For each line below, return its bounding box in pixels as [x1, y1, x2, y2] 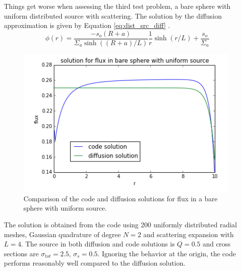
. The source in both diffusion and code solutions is [21, 239, 175, 249]
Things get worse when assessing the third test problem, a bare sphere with [4, 1, 231, 11]
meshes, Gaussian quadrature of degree [4, 229, 121, 239]
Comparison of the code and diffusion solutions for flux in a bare [24, 193, 217, 203]
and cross [202, 239, 231, 249]
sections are [4, 248, 39, 258]
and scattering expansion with [143, 229, 234, 239]
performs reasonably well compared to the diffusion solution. [4, 258, 186, 268]
